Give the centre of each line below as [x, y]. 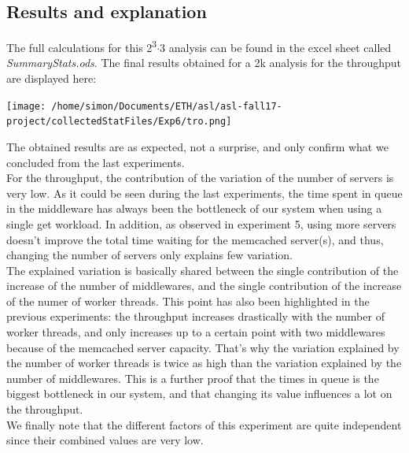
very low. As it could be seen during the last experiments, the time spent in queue [204, 193]
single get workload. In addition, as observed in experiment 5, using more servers [201, 223]
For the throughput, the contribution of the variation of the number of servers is [200, 178]
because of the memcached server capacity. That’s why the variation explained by [203, 347]
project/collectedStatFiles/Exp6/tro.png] [119, 122]
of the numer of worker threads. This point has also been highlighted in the [188, 301]
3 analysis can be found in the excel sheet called [276, 47]
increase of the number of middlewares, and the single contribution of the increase [204, 286]
